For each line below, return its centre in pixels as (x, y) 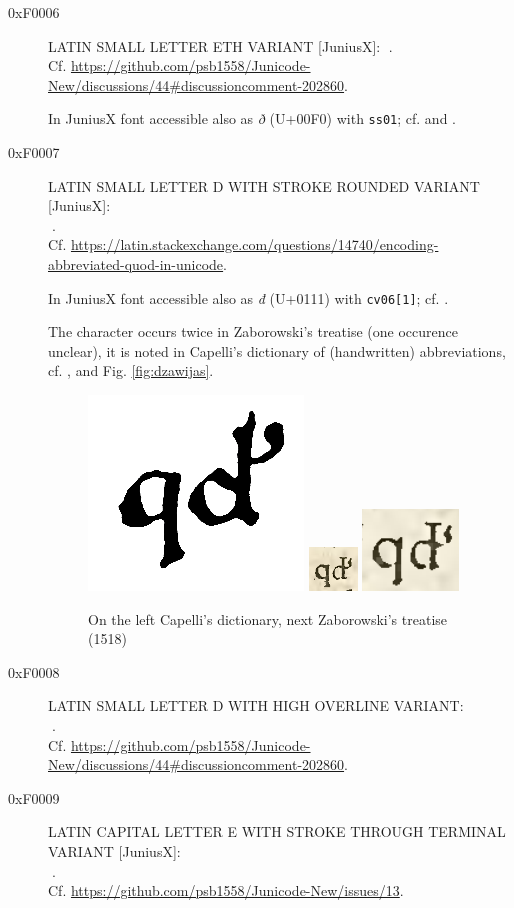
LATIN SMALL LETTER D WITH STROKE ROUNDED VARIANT (264, 185)
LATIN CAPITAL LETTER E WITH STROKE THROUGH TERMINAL (277, 831)
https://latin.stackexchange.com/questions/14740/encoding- (254, 244)
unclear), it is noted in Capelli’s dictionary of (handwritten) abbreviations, (277, 350)
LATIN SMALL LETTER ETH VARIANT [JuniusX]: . (220, 45)
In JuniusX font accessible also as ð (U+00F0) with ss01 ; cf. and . (252, 118)
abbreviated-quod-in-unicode (136, 264)
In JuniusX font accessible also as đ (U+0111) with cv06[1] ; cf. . (248, 297)
